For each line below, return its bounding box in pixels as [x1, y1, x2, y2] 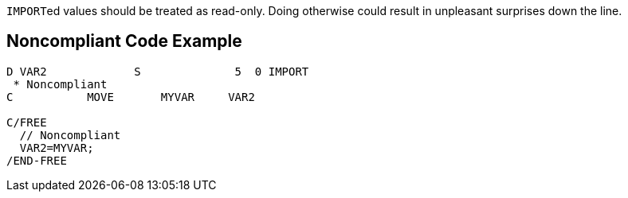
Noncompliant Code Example [6, 31, 242, 52]
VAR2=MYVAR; [19, 141, 94, 154]
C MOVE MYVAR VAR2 [6, 90, 255, 103]
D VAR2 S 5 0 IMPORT [6, 64, 309, 78]
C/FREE [6, 115, 47, 129]
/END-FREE [6, 153, 67, 167]
